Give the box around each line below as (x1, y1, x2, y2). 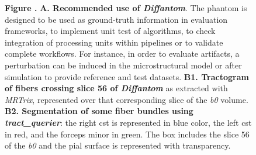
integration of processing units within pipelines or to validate (5, 36, 223, 48)
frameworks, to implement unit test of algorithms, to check (5, 25, 216, 37)
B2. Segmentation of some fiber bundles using (5, 105, 193, 117)
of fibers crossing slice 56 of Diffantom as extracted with (5, 82, 228, 94)
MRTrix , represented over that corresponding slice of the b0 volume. (5, 93, 248, 105)
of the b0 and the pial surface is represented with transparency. (5, 139, 231, 151)
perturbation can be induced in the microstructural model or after (5, 58, 242, 71)
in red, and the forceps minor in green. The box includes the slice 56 (5, 128, 250, 140)
